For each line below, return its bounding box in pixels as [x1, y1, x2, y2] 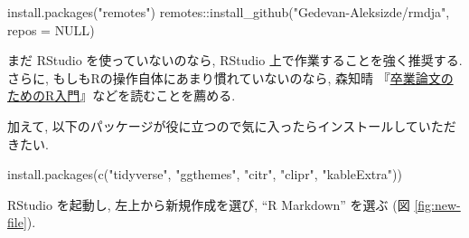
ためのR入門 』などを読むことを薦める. [7, 86, 236, 105]
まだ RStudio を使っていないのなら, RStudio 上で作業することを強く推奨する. [7, 51, 463, 70]
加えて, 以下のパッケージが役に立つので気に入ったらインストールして [7, 116, 418, 135]
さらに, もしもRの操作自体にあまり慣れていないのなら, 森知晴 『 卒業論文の [7, 68, 454, 87]
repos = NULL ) [7, 20, 95, 39]
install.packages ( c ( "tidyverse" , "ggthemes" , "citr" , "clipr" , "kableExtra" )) [7, 165, 402, 184]
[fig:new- [414, 195, 461, 214]
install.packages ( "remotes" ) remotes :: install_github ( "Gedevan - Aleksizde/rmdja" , [7, 3, 450, 21]
